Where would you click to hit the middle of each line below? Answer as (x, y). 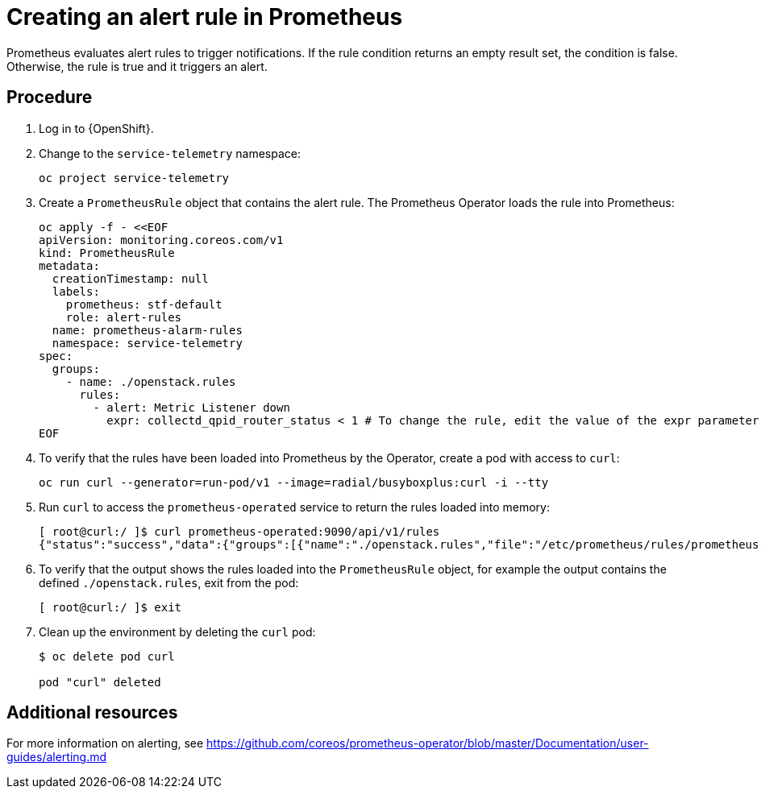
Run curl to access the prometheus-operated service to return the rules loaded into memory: (294, 507)
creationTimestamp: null (130, 278)
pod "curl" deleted (100, 682)
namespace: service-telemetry (147, 343)
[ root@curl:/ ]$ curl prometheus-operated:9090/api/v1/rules (239, 531)
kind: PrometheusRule (107, 253)
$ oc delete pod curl (107, 656)
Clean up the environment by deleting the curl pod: (177, 631)
